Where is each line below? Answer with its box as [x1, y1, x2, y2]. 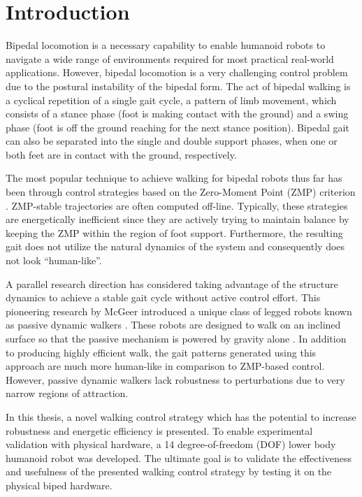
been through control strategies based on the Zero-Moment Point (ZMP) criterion [6, 185, 356, 199]
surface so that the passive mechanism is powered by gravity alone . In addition [6, 331, 347, 345]
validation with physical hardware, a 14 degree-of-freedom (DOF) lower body [6, 437, 336, 452]
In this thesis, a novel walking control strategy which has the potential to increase [6, 409, 356, 424]
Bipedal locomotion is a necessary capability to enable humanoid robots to [6, 38, 326, 52]
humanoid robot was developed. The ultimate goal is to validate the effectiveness [6, 450, 352, 465]
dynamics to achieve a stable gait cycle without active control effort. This [6, 290, 321, 305]
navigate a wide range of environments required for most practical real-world [6, 51, 334, 66]
